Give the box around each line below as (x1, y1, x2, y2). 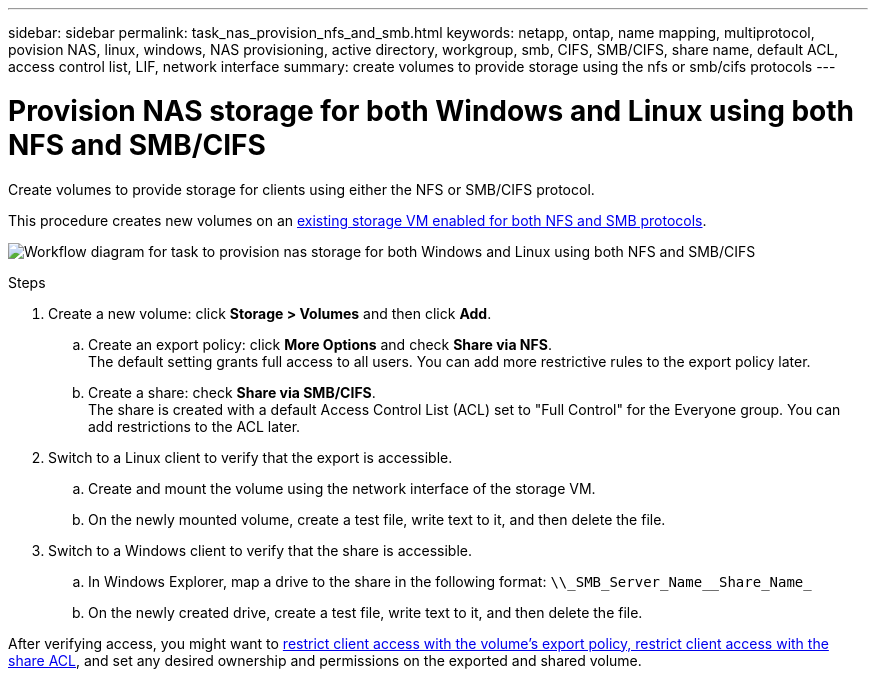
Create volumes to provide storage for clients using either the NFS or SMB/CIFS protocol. (8, 180, 595, 198)
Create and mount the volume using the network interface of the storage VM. (88, 479, 596, 497)
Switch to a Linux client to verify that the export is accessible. (48, 448, 453, 466)
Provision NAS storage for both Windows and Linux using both (8, 93, 855, 128)
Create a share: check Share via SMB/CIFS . (88, 383, 376, 401)
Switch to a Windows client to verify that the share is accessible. (48, 541, 472, 559)
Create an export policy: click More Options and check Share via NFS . (88, 335, 552, 353)
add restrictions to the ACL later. (88, 417, 301, 435)
